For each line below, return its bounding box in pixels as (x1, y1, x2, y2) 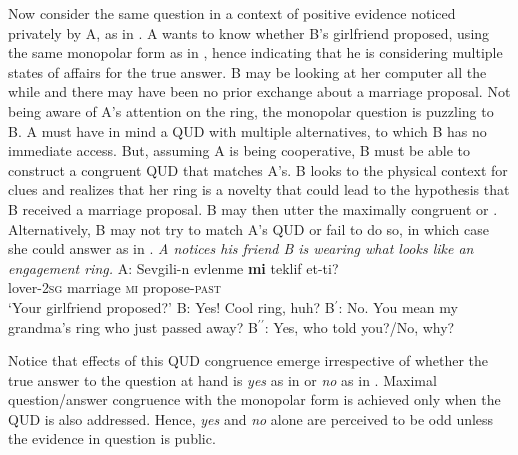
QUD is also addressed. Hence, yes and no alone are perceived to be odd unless (8, 408, 494, 429)
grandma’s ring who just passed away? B (8, 316, 258, 337)
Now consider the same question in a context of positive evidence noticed (8, 3, 456, 23)
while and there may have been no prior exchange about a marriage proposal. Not (8, 81, 511, 102)
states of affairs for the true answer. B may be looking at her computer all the (8, 61, 487, 82)
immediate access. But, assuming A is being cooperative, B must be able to (8, 140, 471, 161)
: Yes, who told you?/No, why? (264, 316, 455, 337)
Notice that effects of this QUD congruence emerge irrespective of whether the (8, 350, 489, 371)
